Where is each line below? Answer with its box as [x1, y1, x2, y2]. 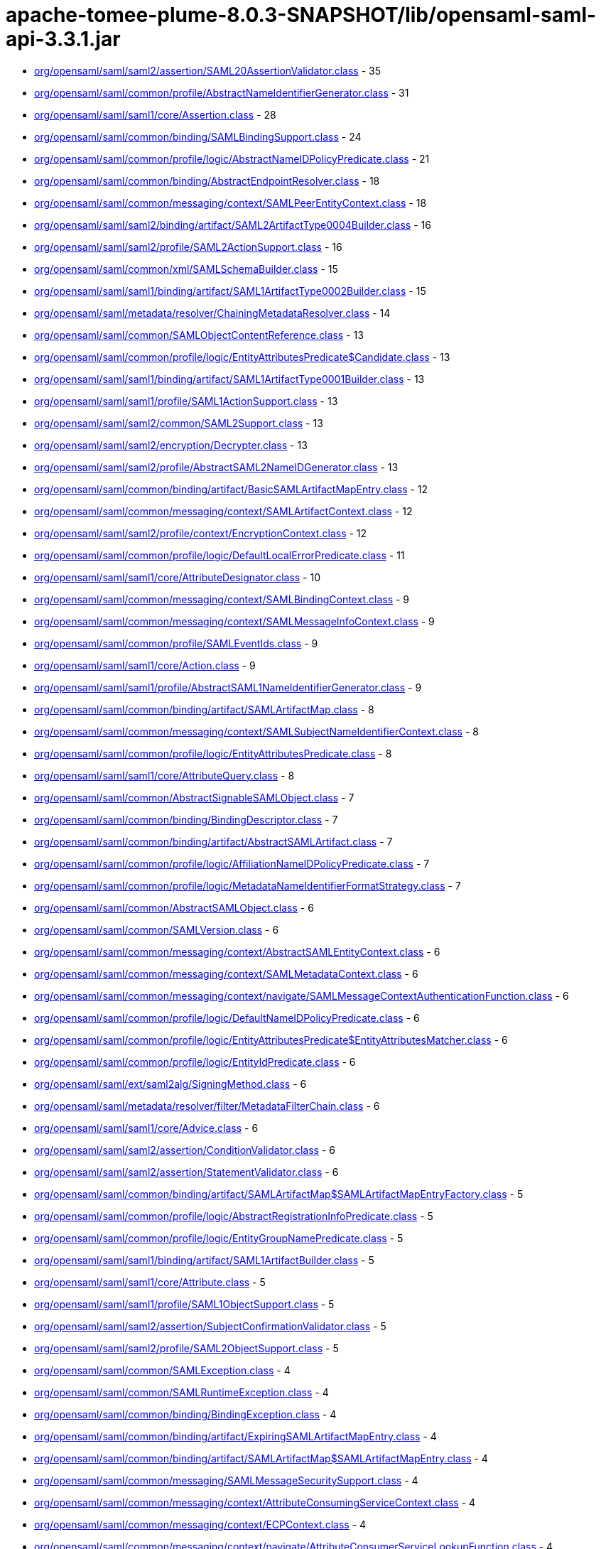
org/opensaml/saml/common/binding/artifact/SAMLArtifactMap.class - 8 [34, 703, 374, 716]
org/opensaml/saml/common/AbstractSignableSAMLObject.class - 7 [34, 791, 354, 804]
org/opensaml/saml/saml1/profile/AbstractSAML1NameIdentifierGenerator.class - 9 [34, 681, 422, 693]
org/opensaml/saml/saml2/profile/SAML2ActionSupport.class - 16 [34, 240, 342, 253]
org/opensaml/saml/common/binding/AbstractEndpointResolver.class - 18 [34, 174, 380, 187]
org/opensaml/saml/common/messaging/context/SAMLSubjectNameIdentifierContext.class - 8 [34, 725, 479, 738]
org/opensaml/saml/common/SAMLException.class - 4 [34, 1364, 291, 1376]
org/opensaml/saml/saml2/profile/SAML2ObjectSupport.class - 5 [34, 1342, 339, 1354]
